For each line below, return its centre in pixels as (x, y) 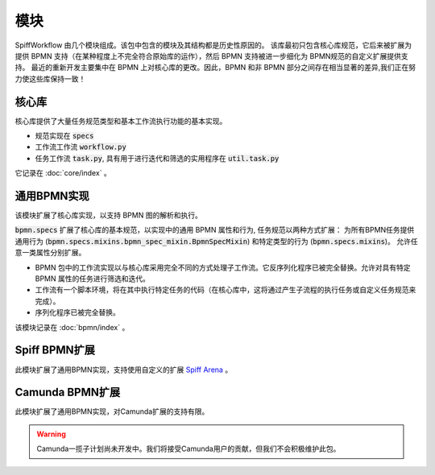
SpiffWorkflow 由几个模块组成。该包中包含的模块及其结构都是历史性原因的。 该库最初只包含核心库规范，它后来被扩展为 (213, 45)
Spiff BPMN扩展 (55, 350)
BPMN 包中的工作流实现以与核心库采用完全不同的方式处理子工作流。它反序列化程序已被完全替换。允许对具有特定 (223, 267)
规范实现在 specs (64, 136)
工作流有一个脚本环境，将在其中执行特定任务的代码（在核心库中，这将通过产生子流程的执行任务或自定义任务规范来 (226, 290)
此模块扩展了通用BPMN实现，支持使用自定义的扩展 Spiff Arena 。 (124, 370)
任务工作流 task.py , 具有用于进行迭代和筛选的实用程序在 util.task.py (157, 158)
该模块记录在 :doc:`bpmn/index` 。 (72, 327)
